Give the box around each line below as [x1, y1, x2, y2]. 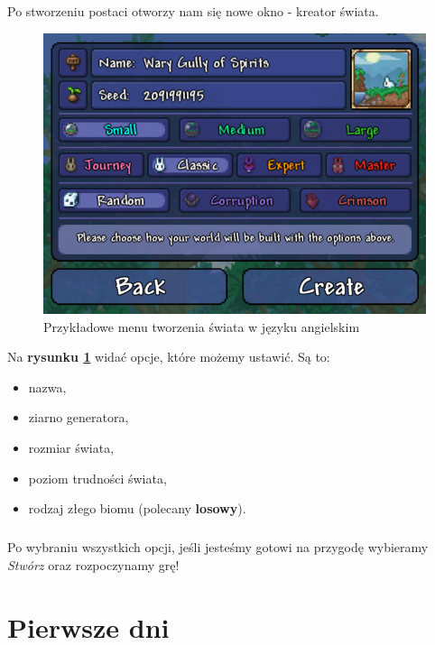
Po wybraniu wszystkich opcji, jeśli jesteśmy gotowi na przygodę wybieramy [7, 538, 429, 557]
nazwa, [28, 377, 67, 396]
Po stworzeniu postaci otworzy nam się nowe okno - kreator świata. [7, 2, 379, 21]
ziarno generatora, [28, 408, 129, 427]
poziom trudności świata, [28, 468, 167, 487]
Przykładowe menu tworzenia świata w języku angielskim [43, 317, 360, 336]
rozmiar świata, [28, 438, 115, 457]
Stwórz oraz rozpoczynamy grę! [7, 555, 180, 574]
